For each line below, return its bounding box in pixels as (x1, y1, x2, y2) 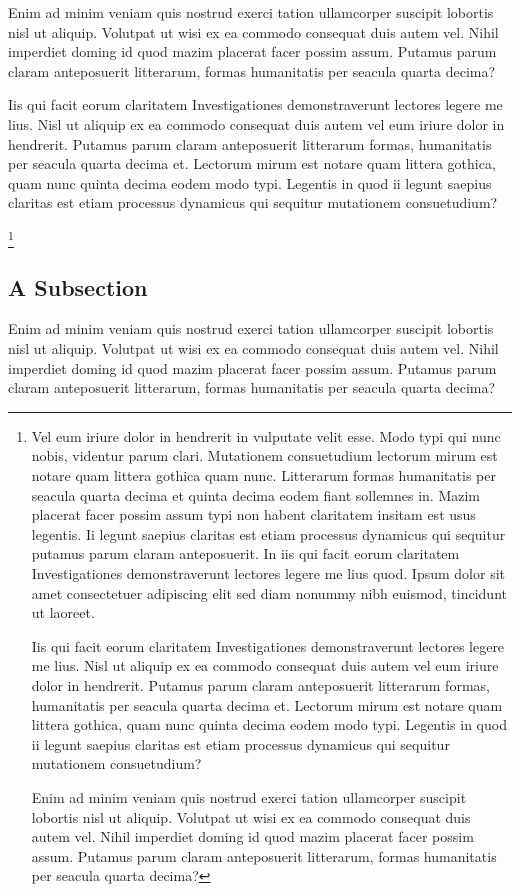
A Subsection (8, 271, 148, 302)
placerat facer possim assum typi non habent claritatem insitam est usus (31, 504, 476, 525)
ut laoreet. (31, 602, 95, 623)
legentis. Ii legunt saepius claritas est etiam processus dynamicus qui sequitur (31, 523, 506, 544)
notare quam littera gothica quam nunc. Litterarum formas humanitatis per (31, 465, 496, 486)
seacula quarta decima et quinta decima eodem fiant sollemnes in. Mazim (31, 484, 481, 505)
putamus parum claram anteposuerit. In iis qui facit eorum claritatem (31, 543, 460, 564)
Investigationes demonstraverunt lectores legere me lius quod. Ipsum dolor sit (31, 563, 505, 583)
